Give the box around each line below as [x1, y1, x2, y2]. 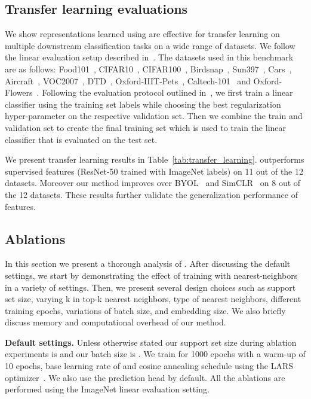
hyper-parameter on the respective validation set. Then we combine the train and [5, 109, 303, 122]
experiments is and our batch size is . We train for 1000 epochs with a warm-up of [5, 348, 306, 360]
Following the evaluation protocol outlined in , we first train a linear [42, 86, 293, 99]
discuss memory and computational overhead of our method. [5, 316, 226, 328]
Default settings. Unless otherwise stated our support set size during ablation [5, 336, 297, 348]
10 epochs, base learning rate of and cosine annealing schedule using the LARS [5, 360, 294, 372]
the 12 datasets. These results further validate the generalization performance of [5, 188, 298, 200]
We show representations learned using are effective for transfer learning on [5, 28, 280, 40]
